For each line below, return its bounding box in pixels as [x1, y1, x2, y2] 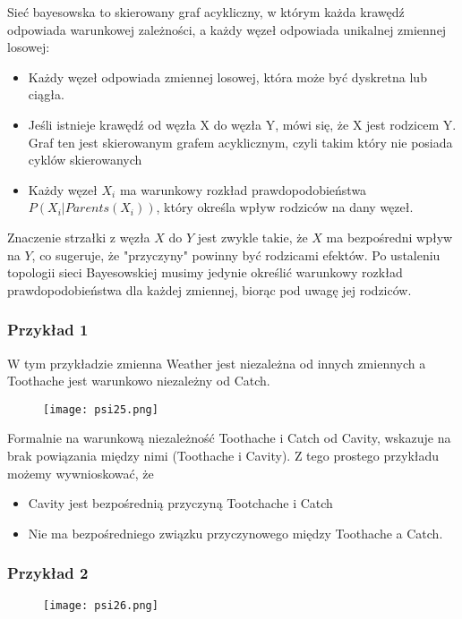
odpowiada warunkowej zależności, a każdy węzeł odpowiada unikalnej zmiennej [7, 20, 447, 38]
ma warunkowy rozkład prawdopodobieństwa [119, 180, 367, 199]
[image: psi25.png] [43, 403, 158, 416]
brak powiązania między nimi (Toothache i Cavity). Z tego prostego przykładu [7, 445, 440, 464]
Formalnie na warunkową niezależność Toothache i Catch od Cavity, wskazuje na [7, 428, 451, 447]
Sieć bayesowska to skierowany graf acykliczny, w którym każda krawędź [7, 3, 405, 21]
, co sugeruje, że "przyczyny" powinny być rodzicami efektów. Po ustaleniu [31, 245, 441, 264]
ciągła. [28, 85, 64, 104]
